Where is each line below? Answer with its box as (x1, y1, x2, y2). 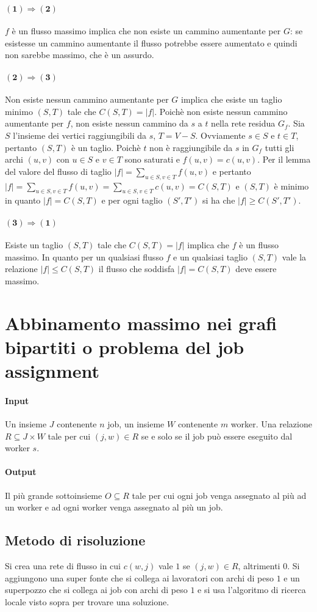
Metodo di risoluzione (5, 531, 146, 550)
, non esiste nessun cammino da (70, 117, 188, 130)
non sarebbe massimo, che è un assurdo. (5, 48, 154, 61)
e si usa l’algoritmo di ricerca (198, 583, 306, 596)
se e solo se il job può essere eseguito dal (141, 429, 293, 442)
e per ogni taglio (101, 194, 163, 207)
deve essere (235, 262, 277, 275)
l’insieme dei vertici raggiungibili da (13, 128, 146, 141)
